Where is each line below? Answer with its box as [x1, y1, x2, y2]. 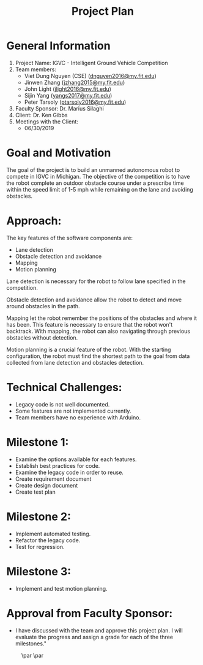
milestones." [15, 640, 47, 647]
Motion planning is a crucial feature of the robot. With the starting [6, 346, 171, 353]
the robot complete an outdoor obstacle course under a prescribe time [6, 179, 185, 187]
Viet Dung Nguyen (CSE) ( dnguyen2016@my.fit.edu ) [24, 72, 157, 79]
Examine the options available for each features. [15, 456, 137, 463]
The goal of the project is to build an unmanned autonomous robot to [6, 166, 180, 173]
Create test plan [15, 488, 56, 496]
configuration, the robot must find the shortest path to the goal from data [6, 352, 190, 360]
